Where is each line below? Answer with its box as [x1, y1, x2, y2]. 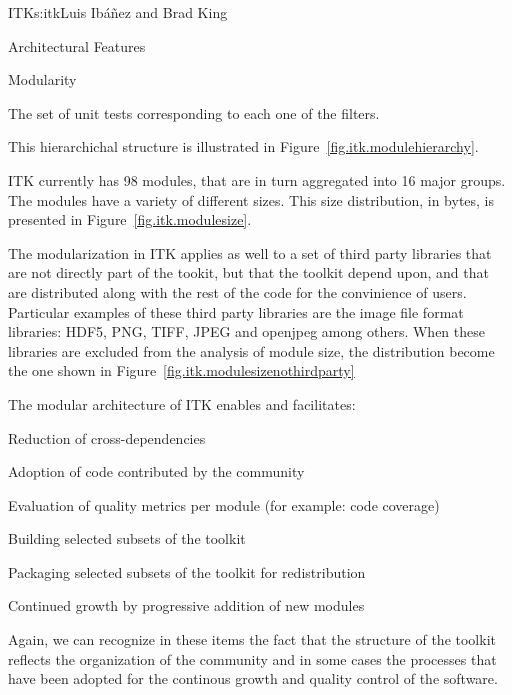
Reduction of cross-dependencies [8, 427, 206, 448]
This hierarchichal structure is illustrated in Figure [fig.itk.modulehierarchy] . [8, 136, 479, 157]
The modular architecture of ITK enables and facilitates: [8, 393, 356, 414]
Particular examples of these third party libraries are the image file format [8, 301, 464, 322]
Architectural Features [8, 35, 146, 56]
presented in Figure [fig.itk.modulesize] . [8, 209, 252, 230]
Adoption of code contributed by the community [8, 461, 305, 482]
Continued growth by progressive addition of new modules [8, 595, 365, 616]
